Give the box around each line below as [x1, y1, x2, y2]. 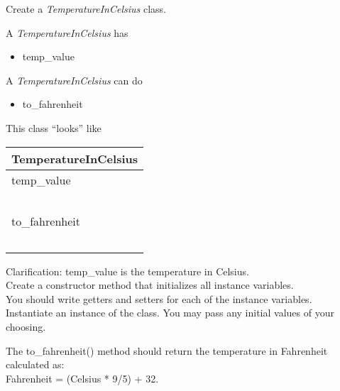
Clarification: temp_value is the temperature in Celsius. [6, 263, 249, 278]
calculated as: [6, 357, 65, 372]
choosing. [6, 319, 46, 334]
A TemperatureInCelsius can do [6, 72, 143, 87]
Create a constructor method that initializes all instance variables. [6, 277, 294, 292]
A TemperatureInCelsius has [6, 25, 128, 40]
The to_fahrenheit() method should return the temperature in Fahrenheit [6, 343, 328, 358]
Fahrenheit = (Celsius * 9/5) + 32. [6, 370, 159, 385]
